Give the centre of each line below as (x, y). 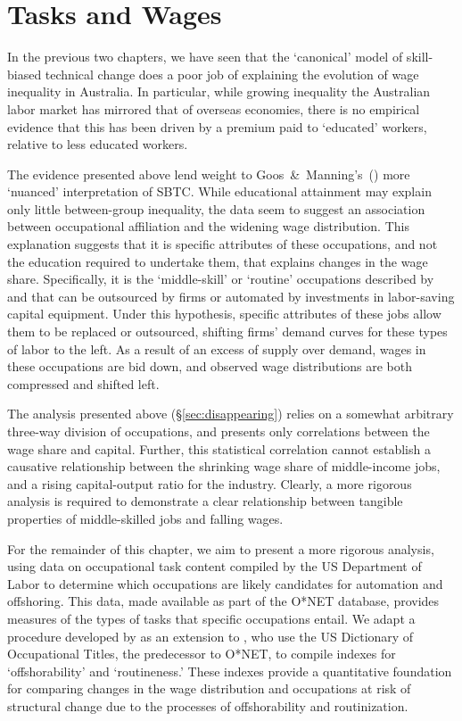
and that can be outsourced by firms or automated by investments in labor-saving (231, 296)
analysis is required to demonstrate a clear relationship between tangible (205, 501)
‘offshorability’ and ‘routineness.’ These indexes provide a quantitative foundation (230, 671)
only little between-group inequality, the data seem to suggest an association (216, 208)
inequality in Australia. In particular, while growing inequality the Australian (219, 91)
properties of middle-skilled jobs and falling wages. (145, 518)
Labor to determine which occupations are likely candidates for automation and (225, 583)
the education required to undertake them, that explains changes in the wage (218, 261)
